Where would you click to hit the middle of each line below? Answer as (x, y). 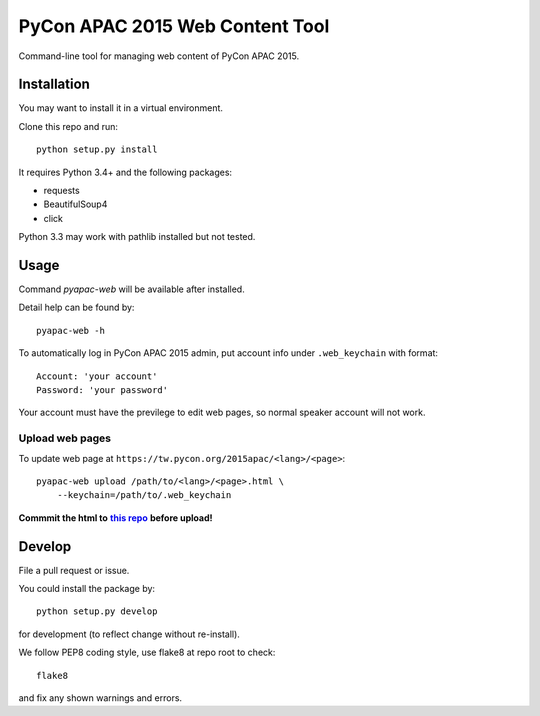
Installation (54, 84)
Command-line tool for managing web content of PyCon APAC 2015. (159, 56)
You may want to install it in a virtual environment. (121, 108)
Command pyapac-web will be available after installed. (131, 289)
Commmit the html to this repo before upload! (115, 517)
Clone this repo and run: (68, 126)
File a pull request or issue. (74, 570)
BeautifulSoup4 (75, 204)
